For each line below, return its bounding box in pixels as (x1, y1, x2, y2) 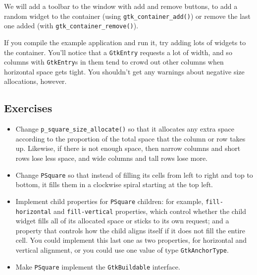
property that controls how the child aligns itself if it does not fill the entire (15, 225, 246, 235)
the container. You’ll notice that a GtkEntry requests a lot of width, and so (4, 47, 232, 57)
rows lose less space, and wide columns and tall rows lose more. (15, 153, 208, 163)
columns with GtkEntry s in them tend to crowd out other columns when (4, 57, 224, 67)
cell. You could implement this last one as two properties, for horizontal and (15, 235, 247, 245)
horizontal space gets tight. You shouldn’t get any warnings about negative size (4, 66, 245, 76)
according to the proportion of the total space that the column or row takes (15, 133, 246, 143)
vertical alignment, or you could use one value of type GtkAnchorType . (15, 244, 229, 255)
